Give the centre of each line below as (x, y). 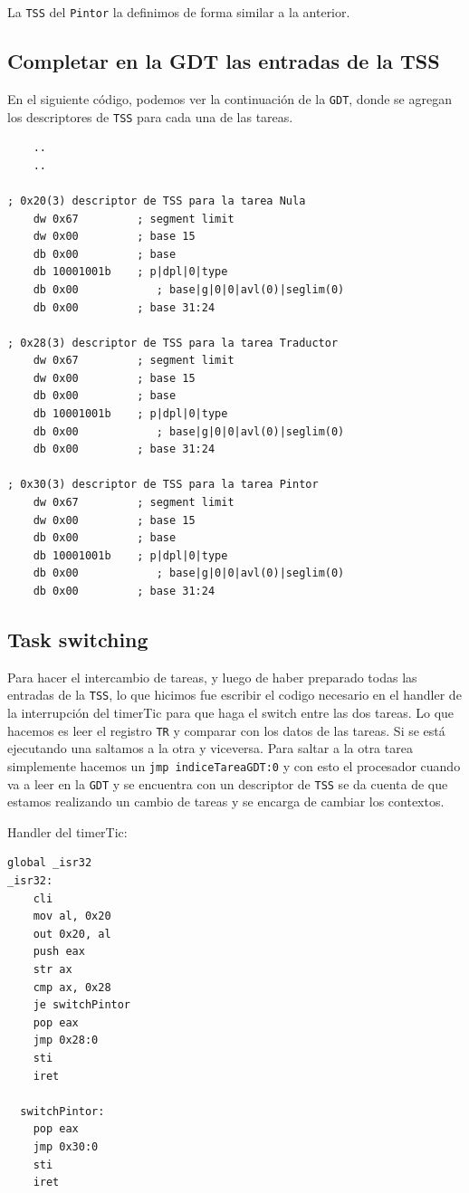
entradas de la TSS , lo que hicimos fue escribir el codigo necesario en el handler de (234, 695)
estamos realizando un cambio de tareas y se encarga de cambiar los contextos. (226, 802)
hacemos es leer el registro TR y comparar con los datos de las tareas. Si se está (226, 730)
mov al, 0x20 (72, 916)
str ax (53, 969)
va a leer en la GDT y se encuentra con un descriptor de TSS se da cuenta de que (228, 783)
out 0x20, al (72, 934)
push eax (59, 952)
